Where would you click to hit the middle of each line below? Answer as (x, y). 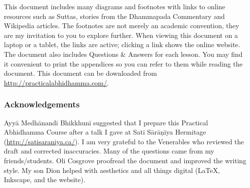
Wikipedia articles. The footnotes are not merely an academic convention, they (122, 26)
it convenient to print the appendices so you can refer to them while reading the (123, 63)
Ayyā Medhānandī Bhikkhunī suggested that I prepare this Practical (106, 122)
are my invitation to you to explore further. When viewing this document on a (121, 35)
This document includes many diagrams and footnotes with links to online (115, 6)
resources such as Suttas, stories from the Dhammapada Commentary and (114, 16)
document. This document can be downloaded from (80, 73)
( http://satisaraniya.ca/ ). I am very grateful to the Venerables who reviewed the (124, 141)
